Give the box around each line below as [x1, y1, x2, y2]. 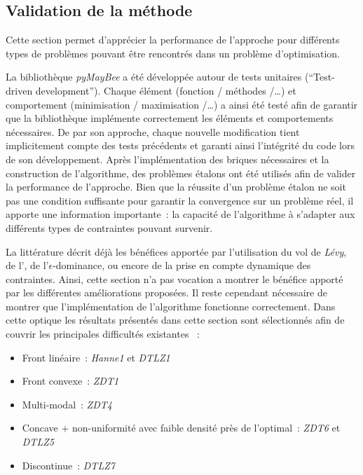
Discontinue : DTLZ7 [22, 457, 115, 472]
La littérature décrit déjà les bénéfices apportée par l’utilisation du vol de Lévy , [6, 244, 347, 259]
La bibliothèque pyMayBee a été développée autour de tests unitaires [6, 69, 302, 84]
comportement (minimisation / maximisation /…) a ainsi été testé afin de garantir [6, 97, 358, 111]
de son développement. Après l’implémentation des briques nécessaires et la [6, 151, 329, 166]
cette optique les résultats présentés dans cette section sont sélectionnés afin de [6, 312, 345, 327]
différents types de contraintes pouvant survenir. [6, 220, 213, 235]
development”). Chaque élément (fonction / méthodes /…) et [35, 83, 296, 97]
